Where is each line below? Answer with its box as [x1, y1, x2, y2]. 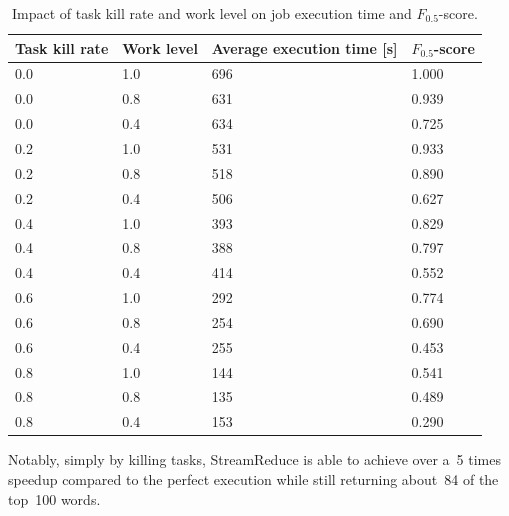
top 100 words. [8, 488, 101, 509]
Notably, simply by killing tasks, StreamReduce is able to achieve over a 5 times [8, 449, 501, 470]
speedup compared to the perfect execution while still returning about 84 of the [8, 468, 499, 489]
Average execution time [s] [211, 37, 398, 58]
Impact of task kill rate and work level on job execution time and [11, 3, 412, 23]
